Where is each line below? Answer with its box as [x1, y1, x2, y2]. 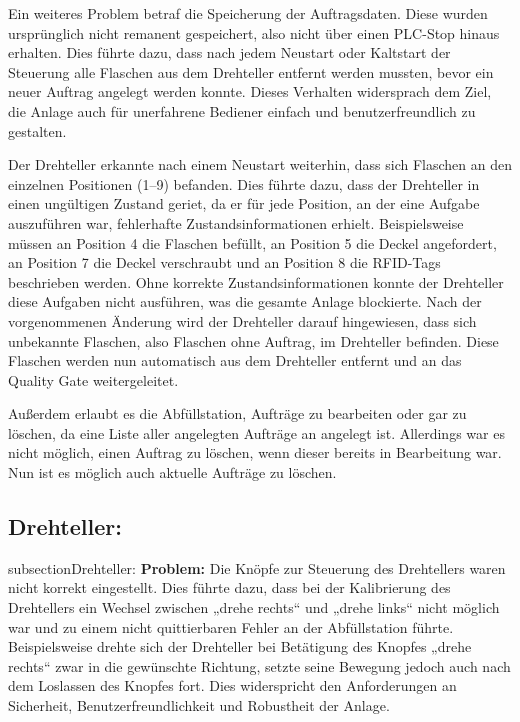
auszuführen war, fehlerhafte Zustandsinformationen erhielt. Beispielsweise [8, 212, 464, 233]
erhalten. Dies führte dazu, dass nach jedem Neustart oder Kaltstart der [8, 42, 451, 63]
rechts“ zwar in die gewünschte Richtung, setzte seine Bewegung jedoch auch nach [8, 655, 511, 676]
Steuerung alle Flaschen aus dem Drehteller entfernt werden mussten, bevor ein [8, 61, 494, 82]
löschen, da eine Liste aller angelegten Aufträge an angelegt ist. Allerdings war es [8, 422, 505, 443]
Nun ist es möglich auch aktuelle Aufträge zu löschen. [8, 462, 337, 483]
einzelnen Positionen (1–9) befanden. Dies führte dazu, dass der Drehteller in [8, 173, 480, 194]
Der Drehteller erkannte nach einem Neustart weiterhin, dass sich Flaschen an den [8, 154, 512, 175]
